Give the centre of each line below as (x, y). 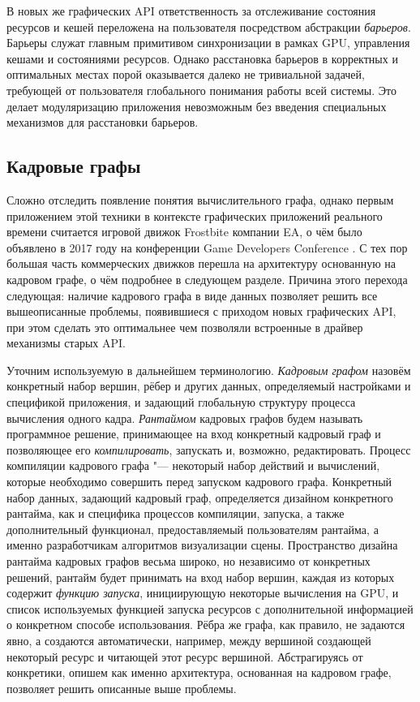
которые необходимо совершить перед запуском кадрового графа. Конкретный (199, 482)
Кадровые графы (74, 166)
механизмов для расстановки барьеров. (103, 122)
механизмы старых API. (66, 343)
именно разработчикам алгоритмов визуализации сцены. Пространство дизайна (202, 545)
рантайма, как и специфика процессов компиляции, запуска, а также (176, 513)
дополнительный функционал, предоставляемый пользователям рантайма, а (193, 529)
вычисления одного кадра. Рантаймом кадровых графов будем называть (185, 418)
